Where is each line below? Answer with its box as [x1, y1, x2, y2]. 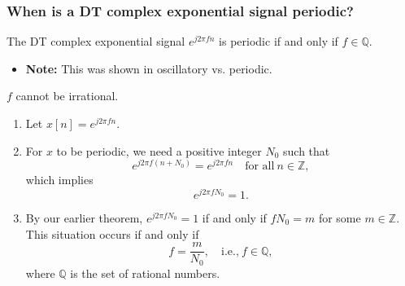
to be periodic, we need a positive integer [56, 142, 262, 159]
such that [283, 142, 330, 159]
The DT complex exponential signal [7, 33, 185, 50]
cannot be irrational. [15, 87, 119, 104]
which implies [25, 171, 94, 188]
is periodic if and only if [219, 33, 338, 50]
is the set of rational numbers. [70, 264, 220, 281]
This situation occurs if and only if [25, 225, 199, 242]
